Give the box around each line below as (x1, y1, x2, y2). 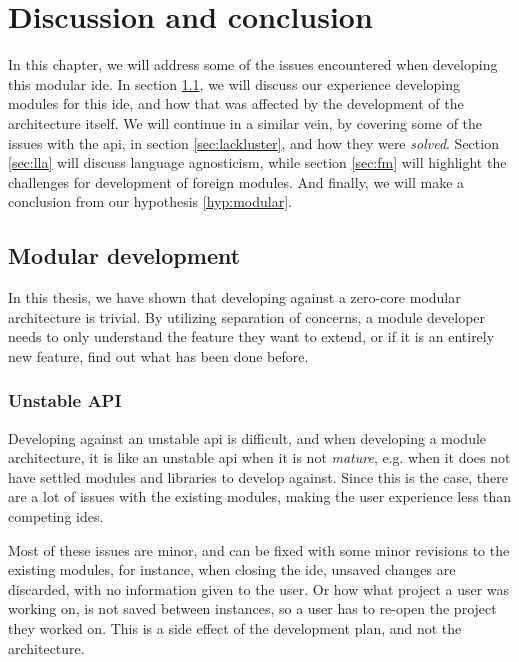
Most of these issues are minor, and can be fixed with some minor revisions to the (8, 539, 510, 560)
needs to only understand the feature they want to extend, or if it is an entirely (8, 326, 495, 347)
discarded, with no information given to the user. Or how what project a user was (8, 578, 510, 599)
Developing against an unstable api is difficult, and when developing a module (8, 427, 487, 448)
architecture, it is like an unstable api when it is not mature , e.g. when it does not (8, 447, 511, 468)
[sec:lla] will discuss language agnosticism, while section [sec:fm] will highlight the (8, 152, 507, 173)
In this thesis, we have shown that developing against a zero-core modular (8, 287, 461, 308)
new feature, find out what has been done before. (8, 345, 309, 366)
